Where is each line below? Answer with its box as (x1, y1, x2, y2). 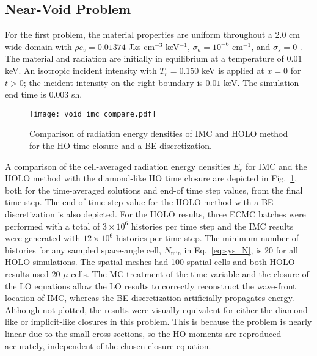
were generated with (5, 231, 81, 244)
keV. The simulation (224, 76, 299, 89)
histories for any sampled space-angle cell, (5, 243, 161, 256)
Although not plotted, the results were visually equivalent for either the (5, 303, 273, 316)
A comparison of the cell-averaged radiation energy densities (5, 159, 231, 172)
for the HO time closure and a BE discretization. (29, 139, 212, 152)
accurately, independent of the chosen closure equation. (5, 339, 211, 352)
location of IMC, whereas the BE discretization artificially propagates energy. (5, 291, 294, 304)
